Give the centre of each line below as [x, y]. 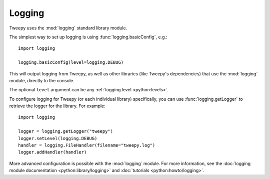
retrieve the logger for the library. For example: [57, 106]
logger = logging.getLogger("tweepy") [66, 131]
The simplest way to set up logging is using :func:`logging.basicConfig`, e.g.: [88, 37]
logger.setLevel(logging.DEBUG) [58, 138]
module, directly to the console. [42, 80]
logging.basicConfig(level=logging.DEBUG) [71, 63]
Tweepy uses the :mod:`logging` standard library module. [68, 28]
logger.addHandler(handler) [52, 152]
